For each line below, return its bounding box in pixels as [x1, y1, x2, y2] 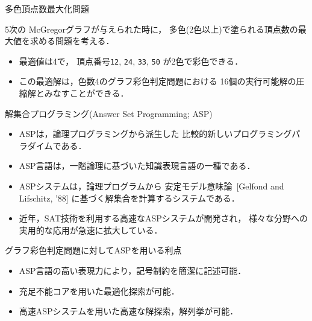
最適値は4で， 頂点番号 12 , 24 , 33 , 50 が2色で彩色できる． [19, 54, 243, 67]
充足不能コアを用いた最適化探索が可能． [19, 284, 179, 297]
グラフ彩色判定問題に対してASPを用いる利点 [5, 244, 182, 256]
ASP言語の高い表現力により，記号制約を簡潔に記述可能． [19, 264, 246, 276]
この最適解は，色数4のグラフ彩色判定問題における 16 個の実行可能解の [19, 75, 296, 87]
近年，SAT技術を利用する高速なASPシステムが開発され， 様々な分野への [19, 212, 308, 224]
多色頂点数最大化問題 [5, 2, 89, 14]
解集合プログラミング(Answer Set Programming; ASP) [5, 107, 213, 119]
